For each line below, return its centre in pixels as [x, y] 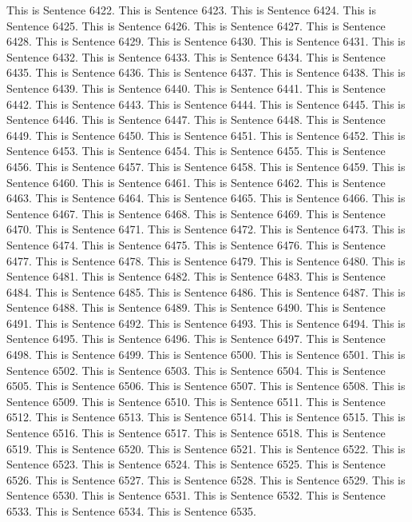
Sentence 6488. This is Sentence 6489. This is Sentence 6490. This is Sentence [196, 307]
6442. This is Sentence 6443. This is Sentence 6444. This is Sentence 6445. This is [206, 104]
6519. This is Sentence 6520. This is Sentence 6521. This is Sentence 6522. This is [206, 448]
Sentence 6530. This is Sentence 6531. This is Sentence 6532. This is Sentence [196, 495]
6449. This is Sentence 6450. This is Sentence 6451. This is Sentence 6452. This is [206, 135]
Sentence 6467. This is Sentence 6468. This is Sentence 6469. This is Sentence [196, 213]
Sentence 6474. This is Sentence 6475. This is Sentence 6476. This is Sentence [196, 244]
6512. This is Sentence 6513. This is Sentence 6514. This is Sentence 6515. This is [206, 417]
